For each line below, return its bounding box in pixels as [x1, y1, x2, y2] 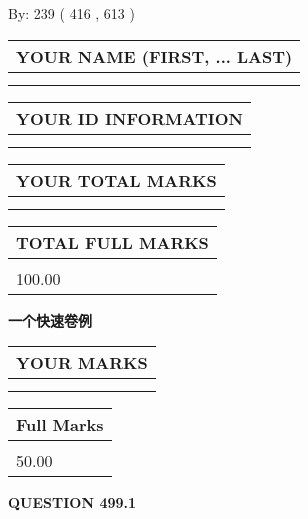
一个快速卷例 [8, 309, 92, 330]
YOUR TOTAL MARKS [16, 168, 217, 192]
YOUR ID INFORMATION [16, 106, 243, 130]
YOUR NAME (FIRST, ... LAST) [16, 44, 293, 68]
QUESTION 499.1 [8, 492, 137, 513]
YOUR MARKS [16, 351, 148, 375]
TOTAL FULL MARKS [16, 230, 209, 254]
